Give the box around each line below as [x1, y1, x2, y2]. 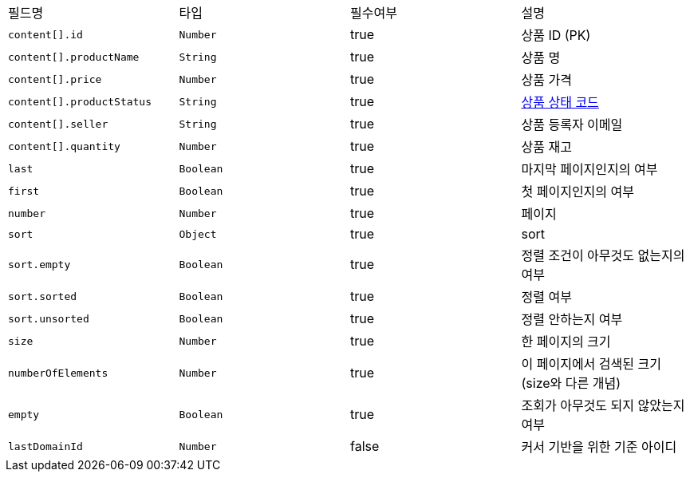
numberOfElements [8, 366, 108, 379]
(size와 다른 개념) [521, 375, 621, 391]
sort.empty [8, 258, 71, 271]
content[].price [8, 73, 102, 85]
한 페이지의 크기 [521, 334, 611, 350]
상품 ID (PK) [521, 27, 591, 43]
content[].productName [8, 50, 140, 63]
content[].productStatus [8, 95, 152, 108]
